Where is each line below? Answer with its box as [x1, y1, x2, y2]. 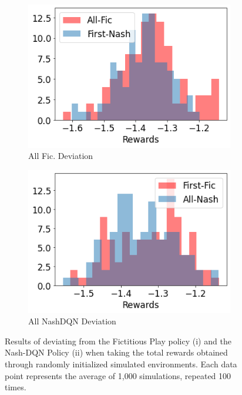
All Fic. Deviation [28, 150, 93, 162]
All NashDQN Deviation [28, 315, 116, 327]
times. [5, 381, 26, 393]
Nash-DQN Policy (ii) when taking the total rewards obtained [5, 346, 228, 359]
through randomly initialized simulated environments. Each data [5, 358, 237, 370]
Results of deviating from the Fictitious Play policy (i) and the [5, 334, 231, 347]
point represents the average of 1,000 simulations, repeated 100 [5, 369, 231, 381]
